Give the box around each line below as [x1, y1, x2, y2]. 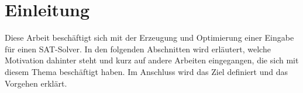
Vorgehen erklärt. [5, 77, 67, 89]
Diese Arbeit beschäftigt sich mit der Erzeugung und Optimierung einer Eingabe [5, 31, 294, 44]
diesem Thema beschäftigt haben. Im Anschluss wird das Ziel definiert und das [5, 65, 288, 77]
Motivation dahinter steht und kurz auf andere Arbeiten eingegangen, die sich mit [5, 54, 299, 66]
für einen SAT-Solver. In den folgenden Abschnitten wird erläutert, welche [5, 42, 271, 55]
